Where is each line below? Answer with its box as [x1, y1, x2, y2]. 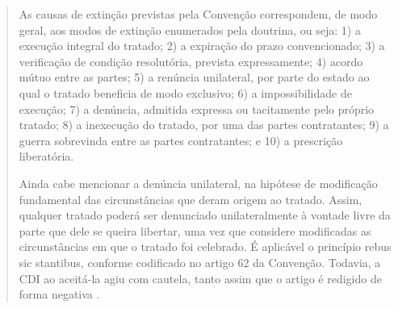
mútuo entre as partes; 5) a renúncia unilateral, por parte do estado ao [19, 69, 370, 86]
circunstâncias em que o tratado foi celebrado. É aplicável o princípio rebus [19, 238, 392, 255]
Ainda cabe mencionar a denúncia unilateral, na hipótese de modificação [19, 174, 378, 191]
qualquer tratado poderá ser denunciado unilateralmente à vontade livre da [19, 207, 391, 223]
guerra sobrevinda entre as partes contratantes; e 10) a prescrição [19, 132, 343, 148]
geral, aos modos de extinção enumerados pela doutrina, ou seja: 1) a [19, 21, 361, 38]
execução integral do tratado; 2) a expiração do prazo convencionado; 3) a [19, 37, 385, 54]
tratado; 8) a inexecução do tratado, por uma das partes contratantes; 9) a [19, 116, 389, 133]
